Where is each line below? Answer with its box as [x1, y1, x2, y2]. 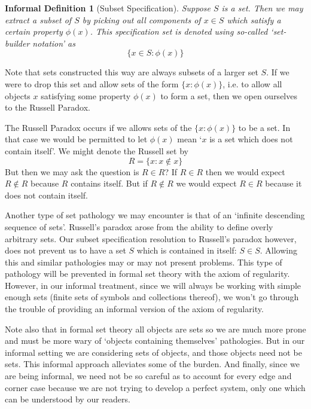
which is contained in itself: [136, 244, 237, 257]
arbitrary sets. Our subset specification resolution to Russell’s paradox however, [5, 232, 297, 245]
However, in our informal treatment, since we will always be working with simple [5, 279, 301, 291]
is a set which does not [209, 133, 293, 145]
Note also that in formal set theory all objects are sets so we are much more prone [5, 322, 306, 335]
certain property [5, 25, 63, 38]
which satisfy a [227, 13, 281, 26]
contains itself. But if [71, 177, 148, 190]
